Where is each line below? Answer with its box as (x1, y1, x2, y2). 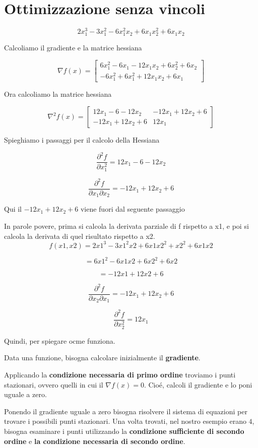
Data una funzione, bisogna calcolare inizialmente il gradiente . (4, 352, 201, 363)
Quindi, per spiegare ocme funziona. (4, 335, 115, 346)
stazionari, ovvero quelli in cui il (4, 379, 103, 390)
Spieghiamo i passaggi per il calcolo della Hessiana (4, 135, 160, 145)
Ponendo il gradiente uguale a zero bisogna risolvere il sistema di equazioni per (4, 406, 247, 416)
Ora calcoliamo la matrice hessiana (4, 89, 112, 99)
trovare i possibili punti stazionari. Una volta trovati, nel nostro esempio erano (4, 416, 246, 426)
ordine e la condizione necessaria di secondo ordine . (4, 435, 185, 446)
